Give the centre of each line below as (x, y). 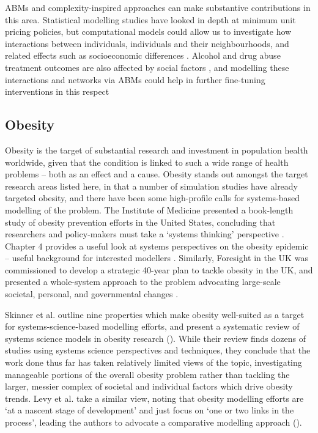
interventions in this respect (57, 91)
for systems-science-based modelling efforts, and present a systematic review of (152, 326)
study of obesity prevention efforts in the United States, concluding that (140, 222)
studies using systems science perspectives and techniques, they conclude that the (158, 350)
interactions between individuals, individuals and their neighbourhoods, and (147, 43)
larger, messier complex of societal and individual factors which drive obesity (149, 386)
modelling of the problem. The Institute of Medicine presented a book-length (149, 209)
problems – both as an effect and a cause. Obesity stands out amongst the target (157, 174)
